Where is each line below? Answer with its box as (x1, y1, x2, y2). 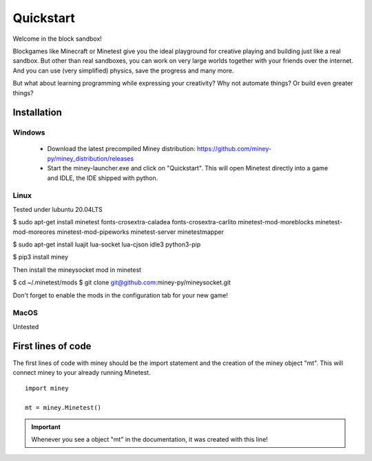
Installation (12, 107, 62, 119)
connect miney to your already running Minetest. (12, 368, 151, 376)
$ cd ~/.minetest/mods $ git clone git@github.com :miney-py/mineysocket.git (12, 278, 231, 286)
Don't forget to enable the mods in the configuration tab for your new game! (12, 291, 229, 300)
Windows (12, 128, 45, 137)
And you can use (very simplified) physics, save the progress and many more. (12, 66, 234, 75)
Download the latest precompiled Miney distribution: (47, 145, 196, 153)
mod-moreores (12, 228, 56, 236)
